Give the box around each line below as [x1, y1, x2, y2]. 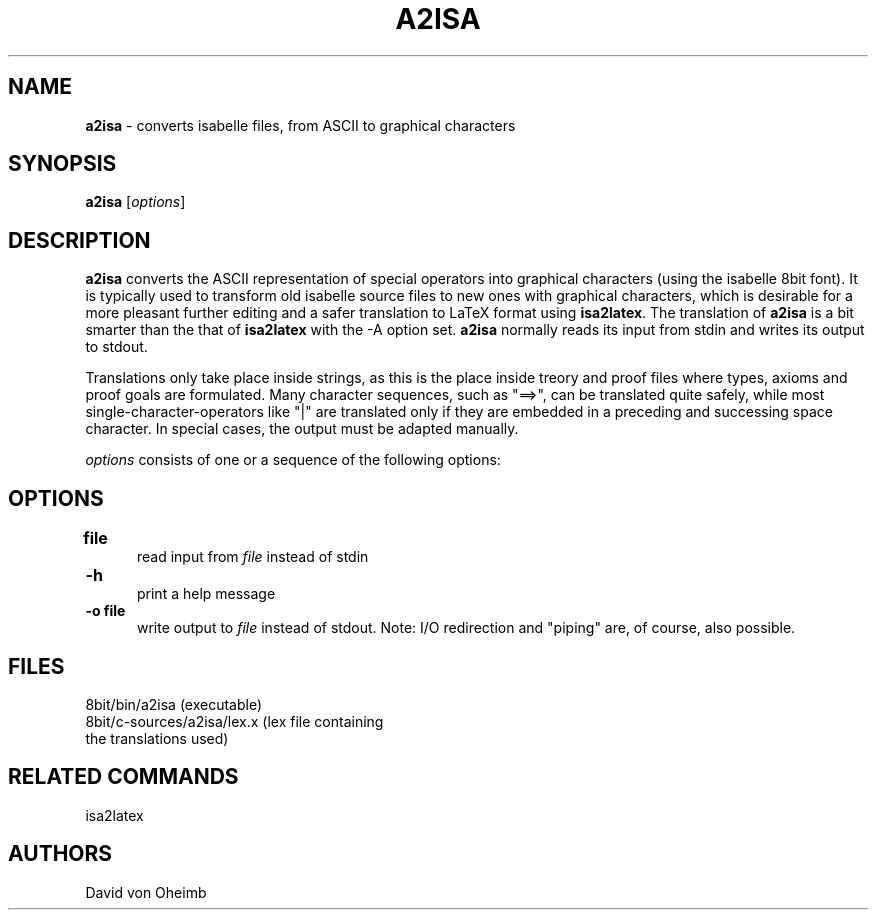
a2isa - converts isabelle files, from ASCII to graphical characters [85, 116, 516, 134]
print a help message [137, 585, 276, 603]
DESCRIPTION [8, 227, 151, 253]
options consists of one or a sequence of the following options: [85, 451, 501, 469]
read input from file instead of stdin [137, 548, 369, 566]
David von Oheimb [85, 883, 207, 901]
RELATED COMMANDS [8, 764, 239, 790]
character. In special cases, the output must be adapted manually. [85, 420, 519, 438]
